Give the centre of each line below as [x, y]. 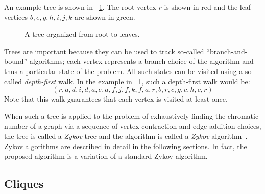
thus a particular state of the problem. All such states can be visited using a [124, 71]
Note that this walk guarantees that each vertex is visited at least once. [116, 99]
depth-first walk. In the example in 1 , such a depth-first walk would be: [137, 81]
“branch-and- [227, 51]
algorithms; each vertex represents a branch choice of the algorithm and [141, 61]
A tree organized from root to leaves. [82, 34]
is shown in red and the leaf [208, 7]
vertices [16, 17]
